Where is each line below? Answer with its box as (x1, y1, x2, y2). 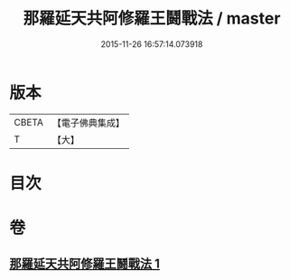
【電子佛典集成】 (51, 117, 125, 129)
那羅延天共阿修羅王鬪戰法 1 (9, 257, 161, 272)
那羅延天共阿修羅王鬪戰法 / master (23, 8, 281, 29)
